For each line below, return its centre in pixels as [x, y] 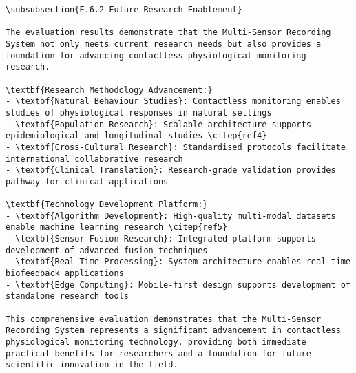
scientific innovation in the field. [92, 365]
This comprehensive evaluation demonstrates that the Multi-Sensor [164, 319]
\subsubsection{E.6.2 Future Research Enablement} [124, 10]
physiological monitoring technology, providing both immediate [156, 342]
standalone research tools [67, 296]
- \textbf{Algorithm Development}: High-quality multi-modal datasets [171, 216]
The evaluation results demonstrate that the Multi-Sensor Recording [168, 33]
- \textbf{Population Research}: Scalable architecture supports [158, 124]
